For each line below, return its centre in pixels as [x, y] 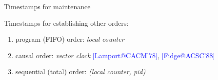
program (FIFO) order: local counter [70, 39]
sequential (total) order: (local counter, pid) [80, 72]
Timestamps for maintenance [47, 6]
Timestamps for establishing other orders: [66, 23]
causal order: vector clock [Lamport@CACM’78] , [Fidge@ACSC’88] [115, 55]
